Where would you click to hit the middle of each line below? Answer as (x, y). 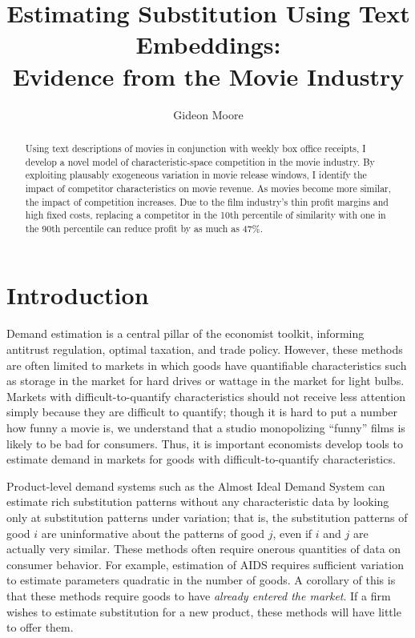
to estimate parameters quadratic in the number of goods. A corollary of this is (201, 580)
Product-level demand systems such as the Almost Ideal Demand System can (196, 486)
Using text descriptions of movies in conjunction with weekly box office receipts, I (195, 148)
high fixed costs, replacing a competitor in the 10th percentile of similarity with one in (205, 215)
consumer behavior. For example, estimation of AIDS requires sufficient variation (205, 564)
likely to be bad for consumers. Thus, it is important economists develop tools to (205, 443)
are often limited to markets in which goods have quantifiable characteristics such (207, 365)
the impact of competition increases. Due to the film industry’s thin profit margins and (207, 201)
